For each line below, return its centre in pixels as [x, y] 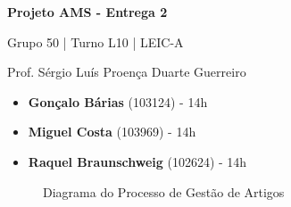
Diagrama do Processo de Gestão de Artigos [164, 191]
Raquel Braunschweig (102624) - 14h [137, 161]
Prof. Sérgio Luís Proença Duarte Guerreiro [127, 72]
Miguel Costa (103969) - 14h [112, 132]
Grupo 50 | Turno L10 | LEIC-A [96, 41]
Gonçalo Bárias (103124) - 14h [118, 101]
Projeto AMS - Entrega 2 [87, 12]
